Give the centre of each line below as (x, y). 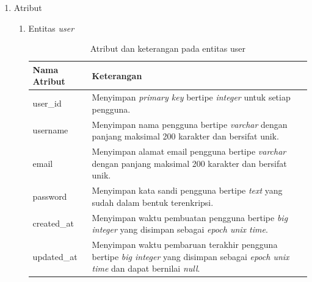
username (50, 130)
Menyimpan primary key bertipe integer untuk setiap (191, 97)
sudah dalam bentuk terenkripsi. (153, 202)
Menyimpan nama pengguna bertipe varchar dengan (190, 124)
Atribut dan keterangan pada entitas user (168, 48)
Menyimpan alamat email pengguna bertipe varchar (189, 151)
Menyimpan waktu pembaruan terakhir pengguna (185, 244)
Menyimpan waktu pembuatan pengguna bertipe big (190, 217)
